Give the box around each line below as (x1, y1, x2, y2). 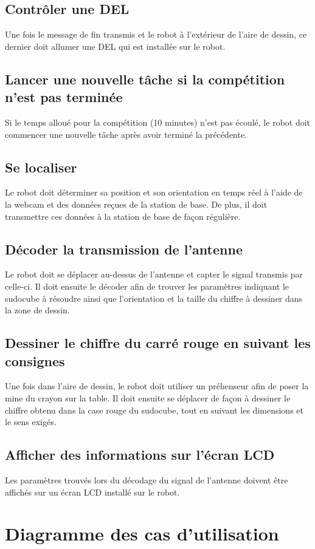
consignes (5, 351, 65, 370)
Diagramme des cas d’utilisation (5, 521, 279, 546)
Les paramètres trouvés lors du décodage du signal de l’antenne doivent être (5, 473, 288, 486)
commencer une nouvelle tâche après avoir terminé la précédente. (5, 128, 247, 140)
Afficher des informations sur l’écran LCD (5, 445, 275, 464)
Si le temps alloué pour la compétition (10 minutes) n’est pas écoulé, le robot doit (5, 115, 311, 128)
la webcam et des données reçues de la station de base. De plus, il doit (5, 197, 268, 210)
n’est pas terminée (5, 87, 123, 106)
